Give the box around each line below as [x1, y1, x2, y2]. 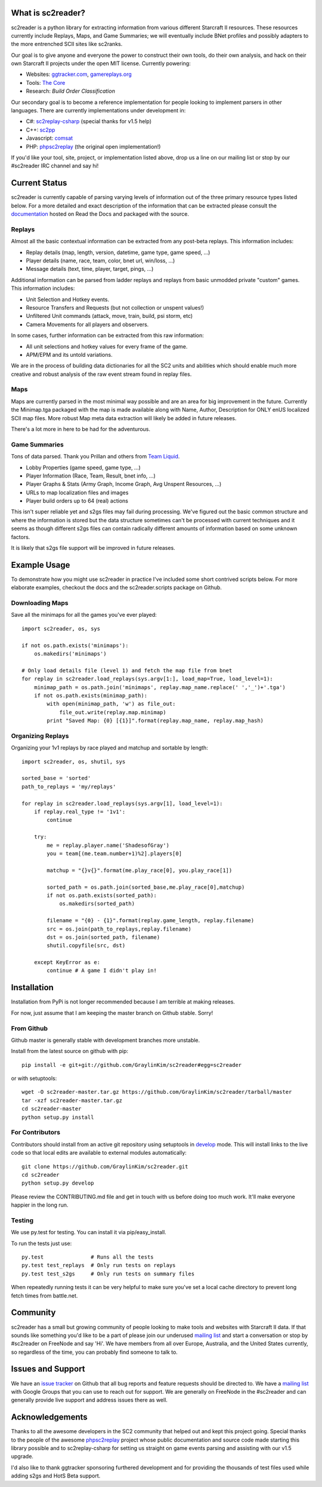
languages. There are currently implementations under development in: [11, 107, 186, 114]
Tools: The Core [26, 79, 66, 86]
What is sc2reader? [11, 8, 86, 18]
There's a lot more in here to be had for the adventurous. [11, 425, 151, 433]
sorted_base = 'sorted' [21, 775, 91, 782]
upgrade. [11, 1453, 34, 1460]
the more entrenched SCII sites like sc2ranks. [11, 41, 123, 48]
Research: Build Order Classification [26, 87, 116, 95]
